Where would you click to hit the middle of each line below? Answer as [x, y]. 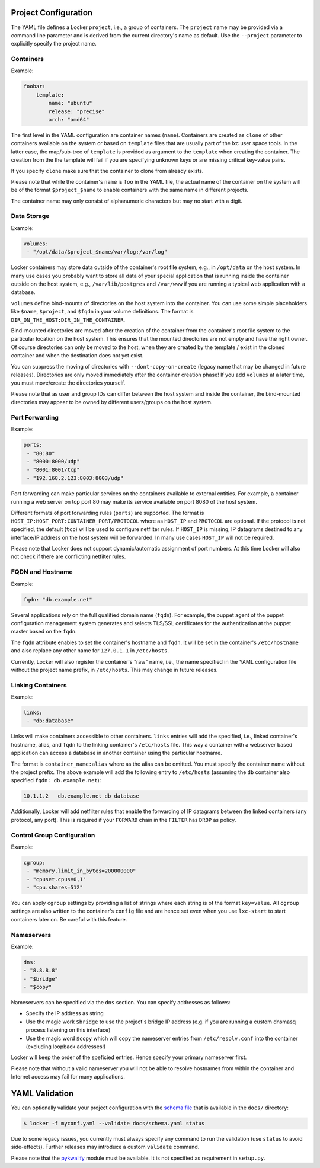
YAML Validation [42, 1094]
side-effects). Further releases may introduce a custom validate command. [105, 1147]
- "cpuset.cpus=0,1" [57, 879]
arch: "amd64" [69, 119]
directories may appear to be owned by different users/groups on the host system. [112, 402]
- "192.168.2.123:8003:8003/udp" [75, 478]
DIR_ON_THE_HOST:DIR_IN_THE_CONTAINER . [68, 319]
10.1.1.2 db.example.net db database [81, 796]
